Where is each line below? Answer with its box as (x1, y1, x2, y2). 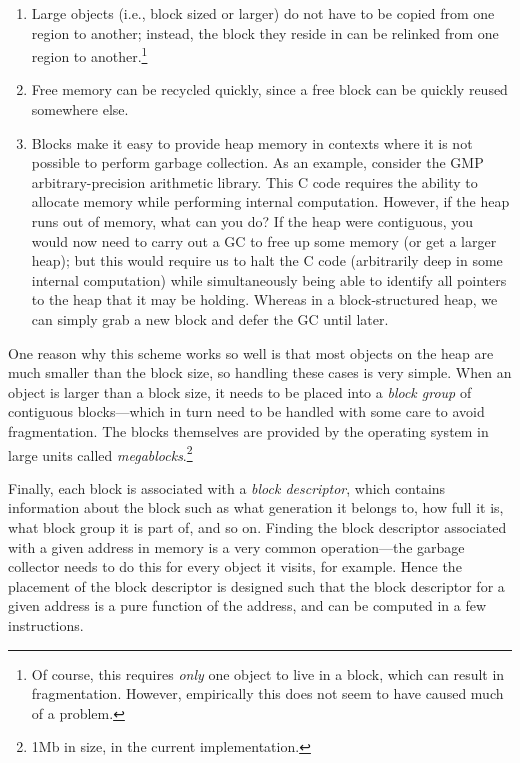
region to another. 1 (31, 43, 148, 66)
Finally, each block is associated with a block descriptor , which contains (8, 477, 446, 498)
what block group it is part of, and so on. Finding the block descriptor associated (8, 516, 507, 537)
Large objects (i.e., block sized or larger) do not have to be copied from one (31, 3, 495, 23)
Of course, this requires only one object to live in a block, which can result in (31, 663, 505, 684)
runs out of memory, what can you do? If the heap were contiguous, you (31, 211, 474, 231)
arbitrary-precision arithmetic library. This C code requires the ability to (31, 171, 478, 192)
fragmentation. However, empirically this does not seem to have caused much (31, 683, 504, 704)
